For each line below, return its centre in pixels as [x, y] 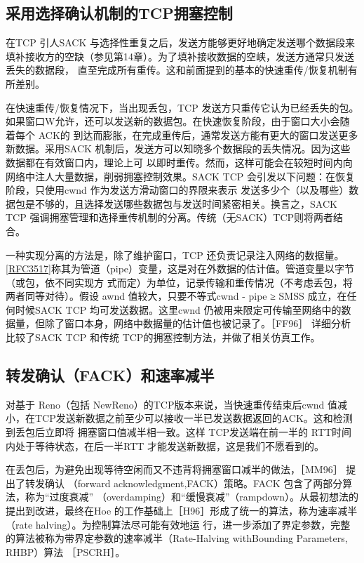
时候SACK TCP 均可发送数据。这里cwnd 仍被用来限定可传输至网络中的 [178, 309]
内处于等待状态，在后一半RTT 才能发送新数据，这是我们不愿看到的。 [165, 445]
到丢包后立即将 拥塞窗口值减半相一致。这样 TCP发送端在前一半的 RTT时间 [179, 432]
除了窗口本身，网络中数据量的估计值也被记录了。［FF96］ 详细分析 [197, 323]
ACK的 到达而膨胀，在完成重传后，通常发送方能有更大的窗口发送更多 [198, 134]
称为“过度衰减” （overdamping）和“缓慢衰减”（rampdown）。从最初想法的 [191, 497]
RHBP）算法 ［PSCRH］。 [66, 551]
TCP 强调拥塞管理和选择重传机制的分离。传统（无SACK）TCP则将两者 [170, 217]
